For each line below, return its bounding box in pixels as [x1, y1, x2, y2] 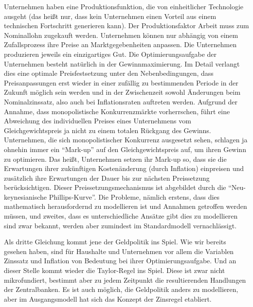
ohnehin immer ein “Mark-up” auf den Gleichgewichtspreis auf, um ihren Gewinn [4, 144, 246, 154]
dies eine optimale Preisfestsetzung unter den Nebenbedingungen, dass [4, 68, 214, 78]
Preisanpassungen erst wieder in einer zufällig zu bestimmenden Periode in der [4, 77, 238, 87]
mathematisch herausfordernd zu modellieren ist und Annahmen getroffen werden [4, 201, 247, 211]
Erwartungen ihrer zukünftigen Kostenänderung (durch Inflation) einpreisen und [4, 163, 244, 173]
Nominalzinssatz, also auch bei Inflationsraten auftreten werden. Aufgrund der [4, 96, 238, 106]
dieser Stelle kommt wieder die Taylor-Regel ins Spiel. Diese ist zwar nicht [4, 265, 225, 275]
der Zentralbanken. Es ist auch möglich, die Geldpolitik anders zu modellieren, [4, 284, 238, 294]
